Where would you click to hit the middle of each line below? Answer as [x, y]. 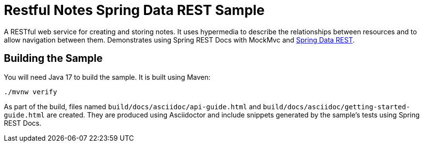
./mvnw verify [31, 92]
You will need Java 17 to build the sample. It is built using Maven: [107, 77]
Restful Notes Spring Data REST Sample [134, 10]
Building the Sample [53, 58]
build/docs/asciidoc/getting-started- [336, 107]
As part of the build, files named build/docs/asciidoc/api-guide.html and [132, 106]
